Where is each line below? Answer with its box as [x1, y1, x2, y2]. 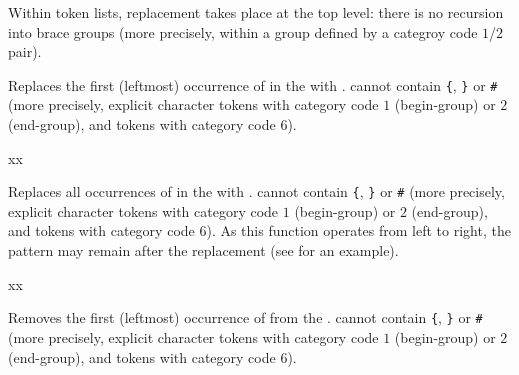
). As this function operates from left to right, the [206, 220, 511, 241]
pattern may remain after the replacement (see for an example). [8, 240, 399, 261]
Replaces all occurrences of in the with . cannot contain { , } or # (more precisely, [8, 181, 505, 202]
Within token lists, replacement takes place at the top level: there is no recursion [8, 2, 504, 22]
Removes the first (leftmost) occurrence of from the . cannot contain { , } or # [8, 307, 483, 328]
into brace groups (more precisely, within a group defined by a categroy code [8, 21, 478, 42]
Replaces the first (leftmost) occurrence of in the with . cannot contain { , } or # [8, 74, 498, 95]
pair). [8, 41, 42, 62]
